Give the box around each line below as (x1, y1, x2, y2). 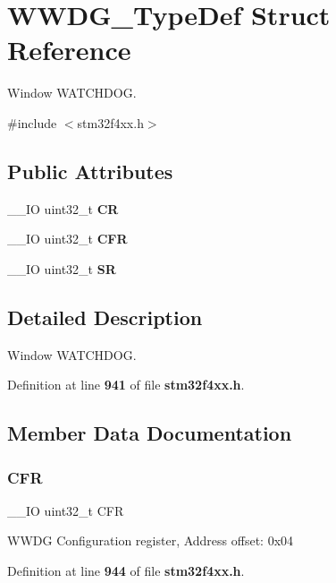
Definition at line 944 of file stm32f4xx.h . (7, 562, 245, 580)
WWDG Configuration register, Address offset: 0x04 (7, 531, 294, 550)
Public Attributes (7, 157, 173, 184)
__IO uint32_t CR (7, 199, 119, 218)
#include (7, 113, 57, 132)
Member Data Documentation (7, 419, 292, 447)
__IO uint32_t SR (7, 259, 116, 278)
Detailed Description (7, 303, 203, 330)
